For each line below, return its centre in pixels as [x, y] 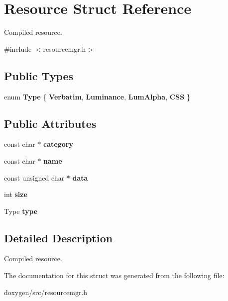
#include [18, 49]
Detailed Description [58, 238]
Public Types [39, 75]
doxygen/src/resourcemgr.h [46, 292]
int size [16, 194]
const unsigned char [34, 177]
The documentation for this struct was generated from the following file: [114, 275]
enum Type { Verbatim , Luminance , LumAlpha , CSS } [97, 96]
